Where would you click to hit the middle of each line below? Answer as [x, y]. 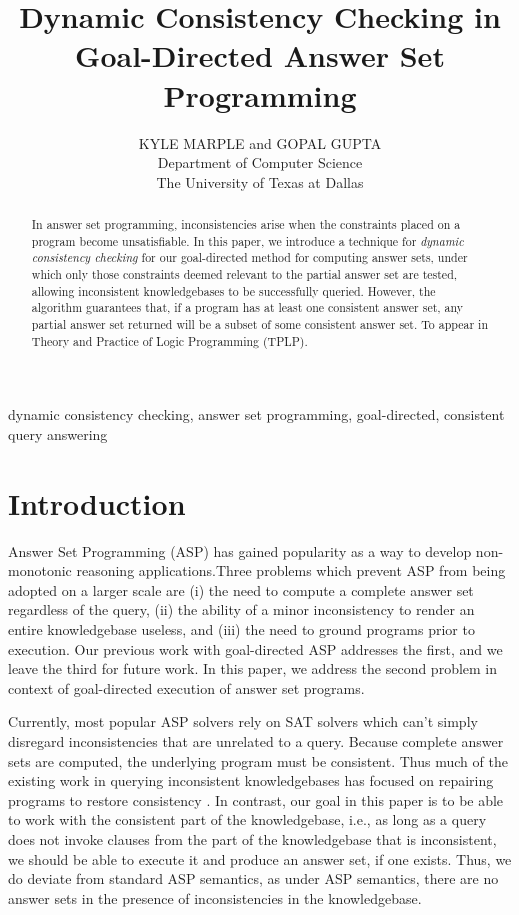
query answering [58, 433]
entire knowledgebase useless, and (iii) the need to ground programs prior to [241, 629]
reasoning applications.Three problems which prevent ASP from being [291, 570]
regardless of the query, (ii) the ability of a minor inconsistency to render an [241, 609]
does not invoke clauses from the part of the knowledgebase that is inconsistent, [252, 838]
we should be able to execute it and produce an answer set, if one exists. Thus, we [260, 858]
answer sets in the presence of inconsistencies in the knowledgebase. [215, 897]
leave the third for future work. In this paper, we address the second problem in [253, 668]
